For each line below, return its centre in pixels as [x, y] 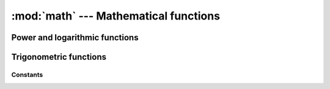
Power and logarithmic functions [75, 37]
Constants [27, 74]
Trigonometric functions [59, 57]
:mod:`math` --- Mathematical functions [116, 16]
